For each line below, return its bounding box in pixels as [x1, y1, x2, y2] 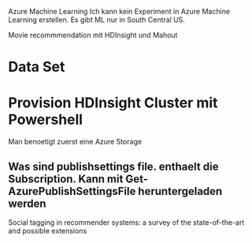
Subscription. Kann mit [8, 172, 124, 185]
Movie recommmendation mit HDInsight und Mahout [8, 31, 178, 39]
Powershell [8, 110, 83, 129]
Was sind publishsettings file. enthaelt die [8, 159, 219, 173]
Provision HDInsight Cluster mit [8, 94, 218, 112]
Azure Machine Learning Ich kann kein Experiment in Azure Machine [8, 7, 231, 16]
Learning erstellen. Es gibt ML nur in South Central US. [8, 15, 185, 24]
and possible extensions [8, 226, 87, 235]
